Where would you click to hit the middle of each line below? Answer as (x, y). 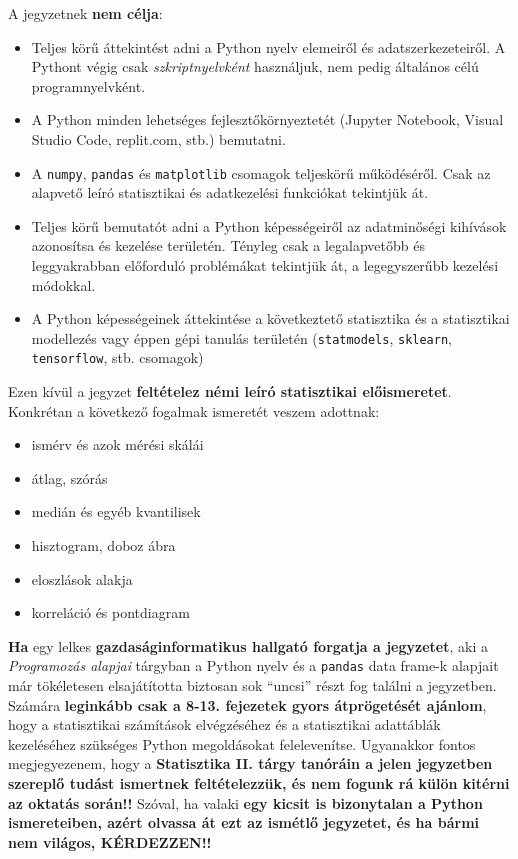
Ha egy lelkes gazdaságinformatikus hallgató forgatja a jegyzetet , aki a (248, 645)
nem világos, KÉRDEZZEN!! (110, 841)
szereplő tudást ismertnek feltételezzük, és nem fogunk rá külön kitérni (259, 783)
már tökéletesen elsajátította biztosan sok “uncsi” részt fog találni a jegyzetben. (252, 685)
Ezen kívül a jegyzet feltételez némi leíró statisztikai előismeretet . (230, 391)
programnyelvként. (88, 85)
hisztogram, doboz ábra (103, 545)
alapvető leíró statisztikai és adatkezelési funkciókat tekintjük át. (230, 192)
